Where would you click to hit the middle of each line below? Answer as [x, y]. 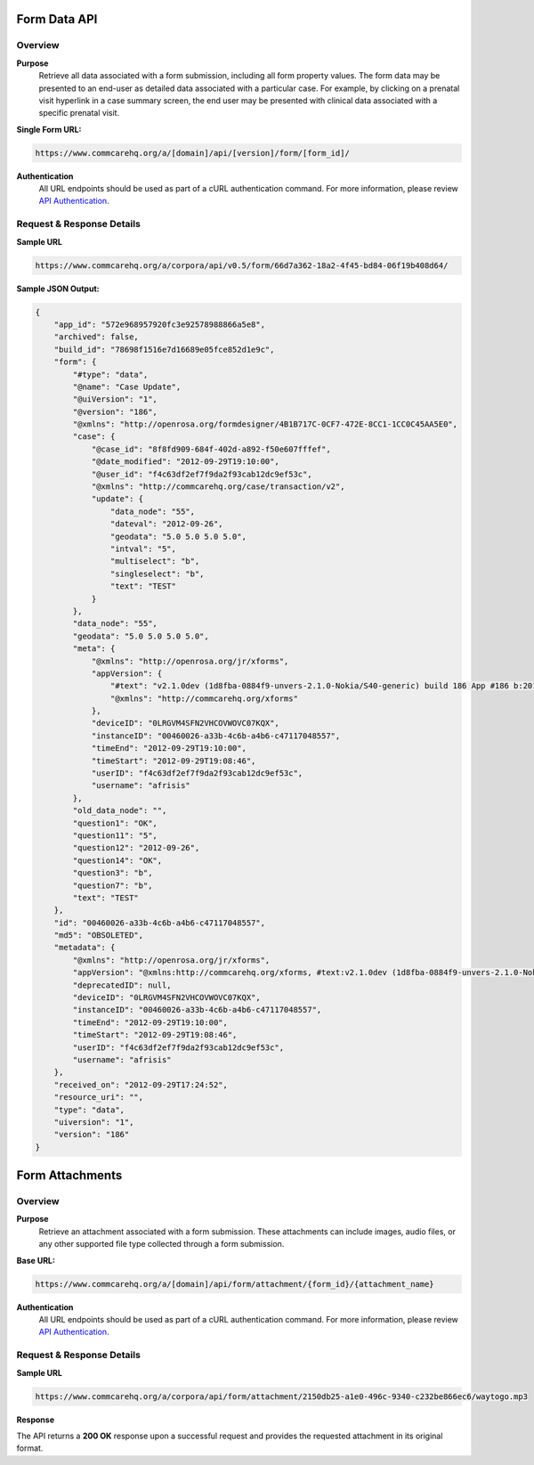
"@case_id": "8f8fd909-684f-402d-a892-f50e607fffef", [211, 449]
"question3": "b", [113, 873]
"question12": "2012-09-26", [136, 848]
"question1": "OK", [115, 823]
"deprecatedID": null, [122, 985]
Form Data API [57, 19]
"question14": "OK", [117, 860]
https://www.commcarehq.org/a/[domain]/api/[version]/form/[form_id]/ [193, 153]
